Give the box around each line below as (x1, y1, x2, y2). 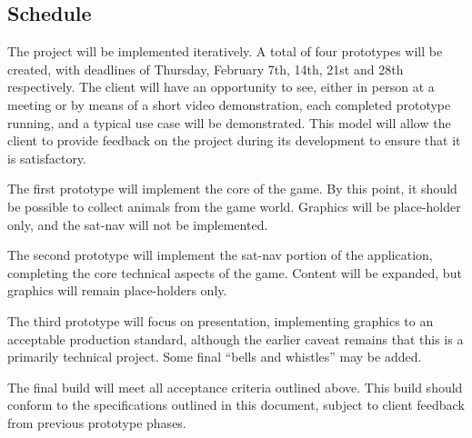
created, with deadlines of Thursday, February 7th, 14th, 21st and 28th (7, 59, 404, 78)
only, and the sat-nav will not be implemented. (7, 214, 268, 234)
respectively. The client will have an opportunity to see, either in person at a (7, 77, 435, 96)
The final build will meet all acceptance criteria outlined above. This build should (7, 377, 463, 396)
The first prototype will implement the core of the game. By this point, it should (7, 179, 457, 198)
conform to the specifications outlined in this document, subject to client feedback (7, 395, 465, 414)
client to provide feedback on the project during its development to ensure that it (7, 131, 461, 150)
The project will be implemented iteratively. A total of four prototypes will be (7, 42, 443, 61)
